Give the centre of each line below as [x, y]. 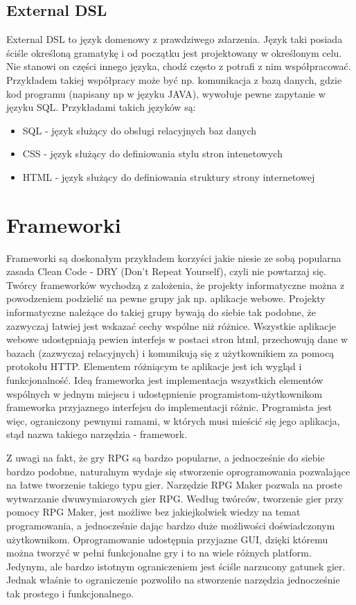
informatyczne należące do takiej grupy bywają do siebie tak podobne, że [161, 312]
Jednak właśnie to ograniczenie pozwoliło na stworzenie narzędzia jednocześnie [173, 580]
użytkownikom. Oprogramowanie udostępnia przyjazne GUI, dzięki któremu [167, 539]
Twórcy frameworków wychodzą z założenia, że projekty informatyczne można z [176, 284]
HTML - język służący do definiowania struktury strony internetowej [169, 176]
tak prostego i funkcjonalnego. [70, 593]
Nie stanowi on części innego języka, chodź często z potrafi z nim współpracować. [179, 66]
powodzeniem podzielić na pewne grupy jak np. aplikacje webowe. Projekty [166, 298]
